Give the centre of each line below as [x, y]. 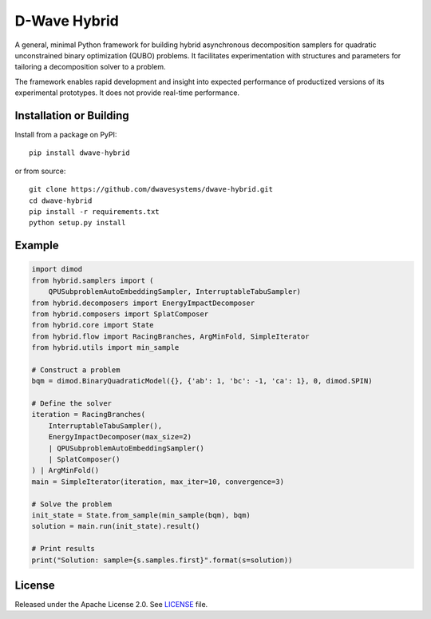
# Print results [63, 549]
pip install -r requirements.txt [94, 211]
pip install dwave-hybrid [80, 153]
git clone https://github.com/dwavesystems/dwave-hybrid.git [151, 189]
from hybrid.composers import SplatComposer [120, 314]
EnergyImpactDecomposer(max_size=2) [120, 437]
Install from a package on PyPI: [66, 135]
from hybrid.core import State [93, 325]
